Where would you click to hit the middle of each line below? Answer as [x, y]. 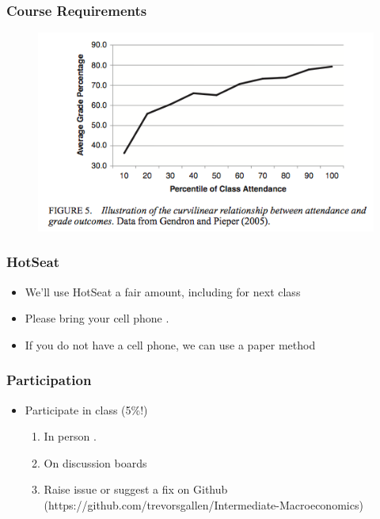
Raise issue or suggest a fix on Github [136, 489]
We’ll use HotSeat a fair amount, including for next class [163, 291]
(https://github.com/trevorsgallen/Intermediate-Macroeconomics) [203, 504]
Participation [49, 380]
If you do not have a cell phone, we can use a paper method [170, 344]
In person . [70, 436]
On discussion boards [95, 462]
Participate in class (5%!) [86, 409]
